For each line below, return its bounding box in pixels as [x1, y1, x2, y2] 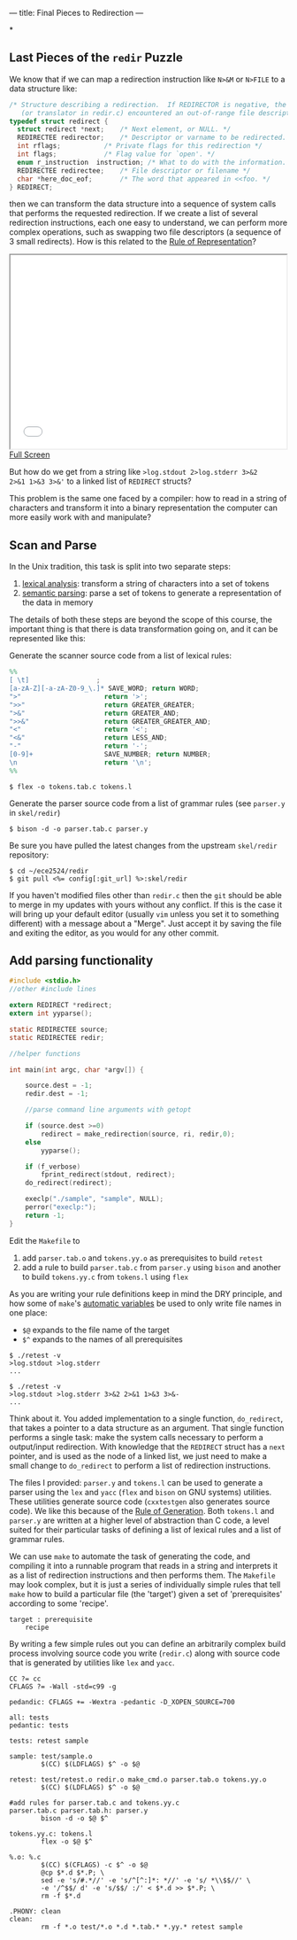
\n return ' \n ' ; [9, 757, 152, 767]
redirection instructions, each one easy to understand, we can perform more [9, 217, 288, 229]
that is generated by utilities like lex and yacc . [9, 1657, 175, 1668]
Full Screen [9, 449, 50, 460]
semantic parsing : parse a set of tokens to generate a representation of [21, 588, 282, 599]
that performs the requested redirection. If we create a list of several [9, 208, 258, 219]
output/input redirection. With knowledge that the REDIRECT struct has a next [9, 1441, 286, 1452]
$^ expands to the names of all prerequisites [21, 1333, 183, 1345]
